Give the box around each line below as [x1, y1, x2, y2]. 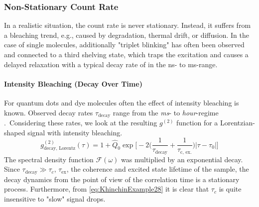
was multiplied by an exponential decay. [121, 154, 243, 164]
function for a [176, 117, 218, 128]
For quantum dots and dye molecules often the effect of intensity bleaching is [4, 97, 239, 107]
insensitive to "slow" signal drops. [4, 193, 106, 204]
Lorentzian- [220, 117, 255, 128]
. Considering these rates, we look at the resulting [4, 117, 157, 128]
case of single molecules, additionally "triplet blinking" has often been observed [4, 39, 245, 50]
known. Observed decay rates [4, 107, 93, 117]
